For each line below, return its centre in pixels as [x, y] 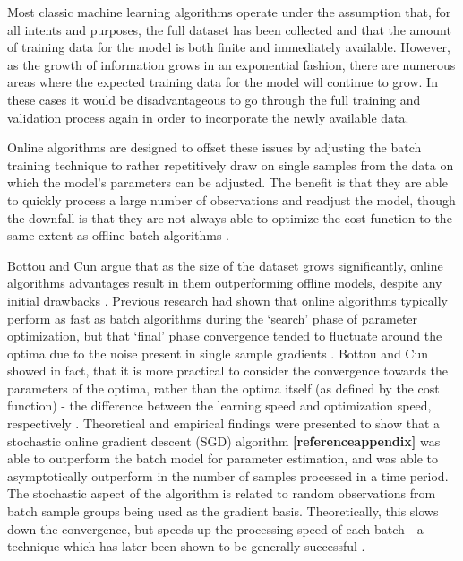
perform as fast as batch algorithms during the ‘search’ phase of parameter [213, 318]
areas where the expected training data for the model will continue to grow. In [223, 82]
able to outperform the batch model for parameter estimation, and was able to [223, 458]
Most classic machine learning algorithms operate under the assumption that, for [229, 12]
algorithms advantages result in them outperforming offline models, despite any [225, 283]
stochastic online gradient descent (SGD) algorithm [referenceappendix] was [224, 440]
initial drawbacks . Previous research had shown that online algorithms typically [227, 300]
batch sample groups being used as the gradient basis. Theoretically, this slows [223, 511]
